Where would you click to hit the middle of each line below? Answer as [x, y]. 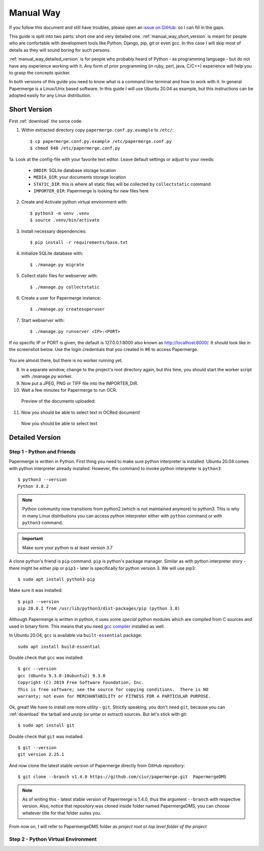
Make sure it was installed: [36, 591]
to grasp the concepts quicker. [40, 72]
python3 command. [43, 522]
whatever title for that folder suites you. [62, 813]
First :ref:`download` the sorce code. [46, 121]
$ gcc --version [37, 669]
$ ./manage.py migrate [57, 265]
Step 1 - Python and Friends [42, 451]
